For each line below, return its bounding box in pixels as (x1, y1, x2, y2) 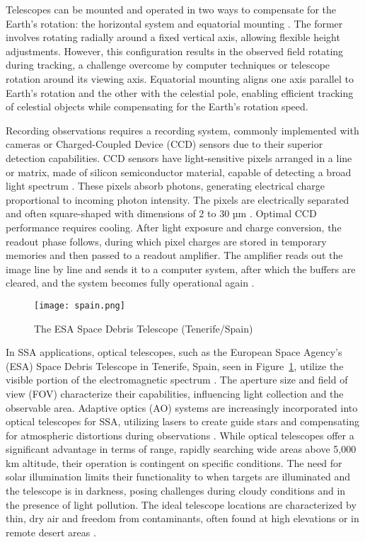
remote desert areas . (6, 524, 96, 539)
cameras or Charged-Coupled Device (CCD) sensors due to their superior (6, 137, 323, 151)
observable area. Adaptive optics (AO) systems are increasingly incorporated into (6, 400, 358, 415)
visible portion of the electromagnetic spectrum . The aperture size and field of (6, 372, 348, 387)
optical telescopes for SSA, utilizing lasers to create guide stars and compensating (6, 414, 360, 429)
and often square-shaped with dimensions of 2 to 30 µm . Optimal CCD (6, 206, 317, 221)
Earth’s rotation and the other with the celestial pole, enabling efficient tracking (6, 85, 354, 100)
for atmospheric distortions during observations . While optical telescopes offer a (6, 427, 354, 442)
